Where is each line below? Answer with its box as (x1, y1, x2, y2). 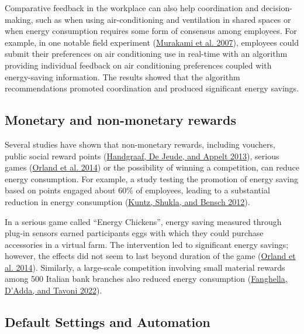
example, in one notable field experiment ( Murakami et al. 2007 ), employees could (5, 36, 299, 48)
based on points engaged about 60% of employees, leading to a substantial (5, 184, 270, 196)
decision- (261, 2, 292, 13)
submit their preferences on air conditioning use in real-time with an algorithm (5, 47, 288, 60)
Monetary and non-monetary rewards (5, 111, 236, 129)
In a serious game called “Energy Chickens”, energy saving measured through (5, 215, 282, 227)
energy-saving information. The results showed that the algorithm (5, 70, 240, 83)
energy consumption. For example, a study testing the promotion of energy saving (5, 172, 298, 185)
